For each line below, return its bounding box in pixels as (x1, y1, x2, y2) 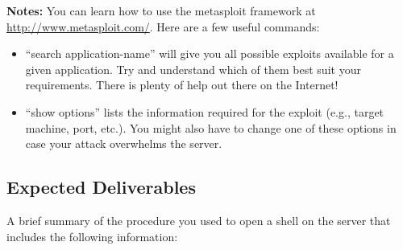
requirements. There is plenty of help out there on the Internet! (25, 76, 339, 93)
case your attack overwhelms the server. (25, 135, 222, 152)
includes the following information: (6, 227, 178, 244)
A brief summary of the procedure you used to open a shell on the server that (6, 211, 391, 228)
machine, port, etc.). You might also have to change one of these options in (25, 119, 397, 136)
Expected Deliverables (6, 174, 196, 199)
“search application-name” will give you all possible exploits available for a (25, 45, 394, 62)
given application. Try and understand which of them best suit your (25, 60, 361, 77)
